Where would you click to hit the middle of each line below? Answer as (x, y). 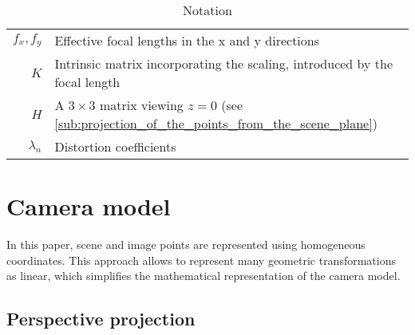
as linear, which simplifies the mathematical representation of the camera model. (204, 276)
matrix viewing (141, 105)
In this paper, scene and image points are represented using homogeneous (186, 244)
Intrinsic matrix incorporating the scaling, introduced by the (224, 63)
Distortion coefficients (115, 146)
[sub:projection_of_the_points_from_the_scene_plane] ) (216, 123)
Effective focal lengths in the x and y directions (187, 40)
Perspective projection (101, 319)
